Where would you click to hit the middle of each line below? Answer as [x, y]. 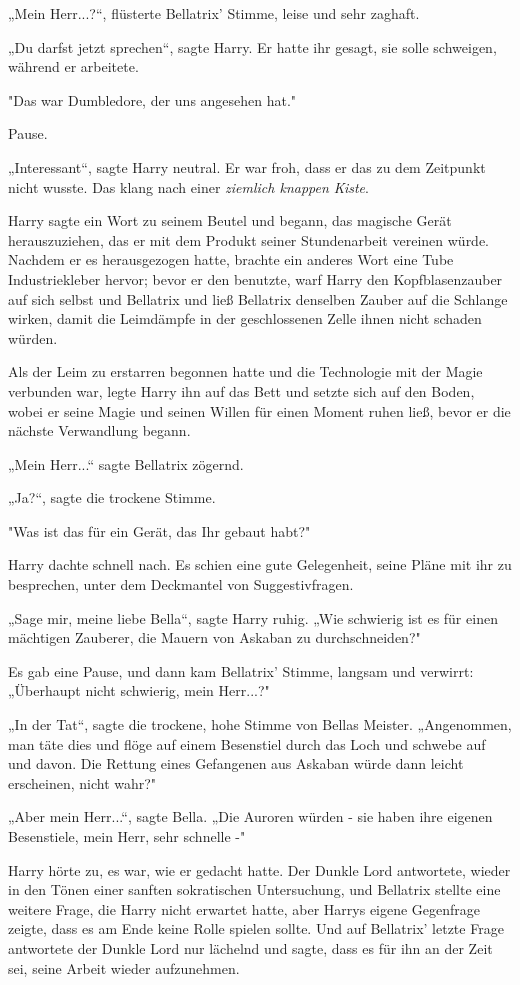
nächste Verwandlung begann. [99, 430]
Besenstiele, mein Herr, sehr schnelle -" [127, 836]
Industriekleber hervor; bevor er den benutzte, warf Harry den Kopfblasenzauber [255, 278]
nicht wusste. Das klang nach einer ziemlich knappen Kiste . [188, 186]
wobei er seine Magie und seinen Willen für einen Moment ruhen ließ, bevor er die [259, 410]
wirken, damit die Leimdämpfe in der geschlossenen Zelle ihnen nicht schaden [245, 318]
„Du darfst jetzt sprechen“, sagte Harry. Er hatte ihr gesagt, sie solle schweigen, [252, 46]
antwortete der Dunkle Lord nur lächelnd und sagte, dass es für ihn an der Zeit [250, 947]
